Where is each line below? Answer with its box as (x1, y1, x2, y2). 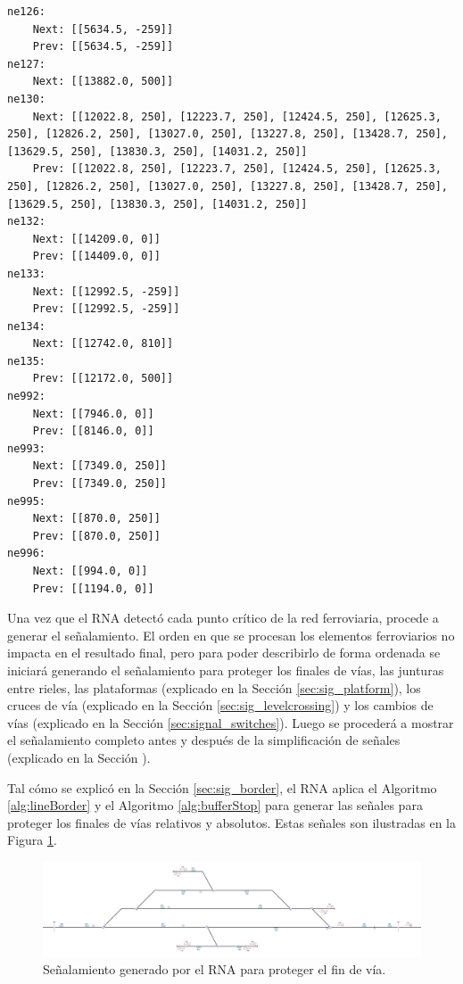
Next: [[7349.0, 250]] (32, 459, 167, 473)
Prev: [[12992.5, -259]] (32, 302, 180, 316)
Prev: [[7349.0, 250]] (32, 477, 167, 491)
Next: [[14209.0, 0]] (32, 232, 161, 245)
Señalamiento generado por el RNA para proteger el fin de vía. (43, 960, 386, 979)
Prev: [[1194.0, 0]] (32, 582, 154, 595)
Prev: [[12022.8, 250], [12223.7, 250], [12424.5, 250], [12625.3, (32, 162, 442, 176)
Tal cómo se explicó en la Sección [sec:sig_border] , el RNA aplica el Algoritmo (7, 778, 437, 797)
